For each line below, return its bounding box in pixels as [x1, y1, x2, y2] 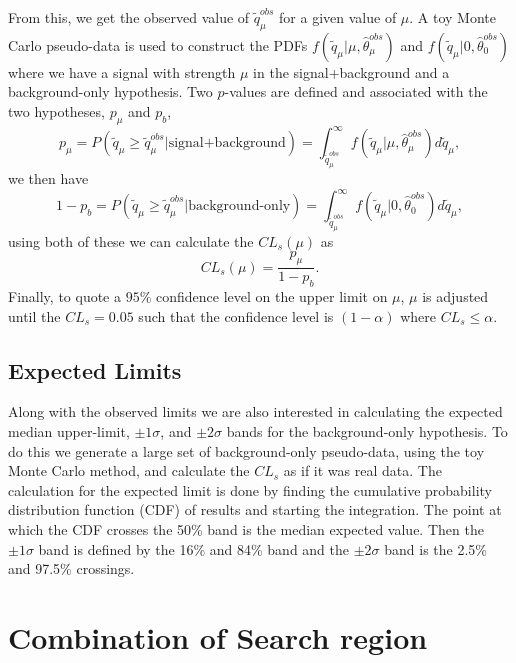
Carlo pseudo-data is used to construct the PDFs [8, 34, 308, 55]
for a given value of [279, 7, 397, 27]
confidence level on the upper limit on [155, 286, 388, 307]
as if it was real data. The [283, 460, 442, 481]
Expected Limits [8, 354, 182, 385]
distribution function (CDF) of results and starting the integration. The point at [8, 499, 502, 520]
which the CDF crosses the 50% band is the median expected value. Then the [8, 519, 484, 540]
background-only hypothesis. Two [8, 81, 213, 102]
